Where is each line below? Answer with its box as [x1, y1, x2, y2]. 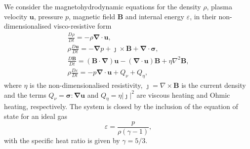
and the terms [4, 89, 46, 100]
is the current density [181, 80, 246, 90]
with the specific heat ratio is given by [4, 135, 120, 145]
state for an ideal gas [4, 111, 68, 121]
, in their [190, 11, 216, 21]
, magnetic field [68, 11, 116, 21]
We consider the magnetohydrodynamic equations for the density [4, 1, 201, 11]
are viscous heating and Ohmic [136, 89, 230, 100]
